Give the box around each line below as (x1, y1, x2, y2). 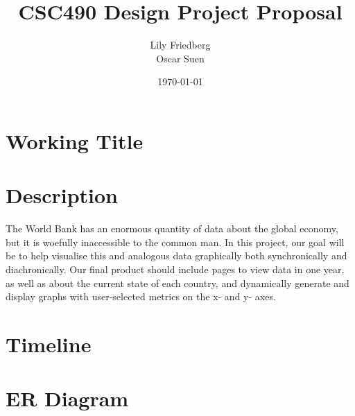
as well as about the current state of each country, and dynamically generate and (6, 275, 349, 290)
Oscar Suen (156, 51, 205, 65)
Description (6, 181, 119, 209)
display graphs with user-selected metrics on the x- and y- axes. (6, 289, 276, 304)
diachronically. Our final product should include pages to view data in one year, (6, 262, 345, 276)
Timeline (6, 329, 92, 358)
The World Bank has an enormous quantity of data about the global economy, (6, 221, 338, 236)
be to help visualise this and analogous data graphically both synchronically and (6, 248, 347, 263)
